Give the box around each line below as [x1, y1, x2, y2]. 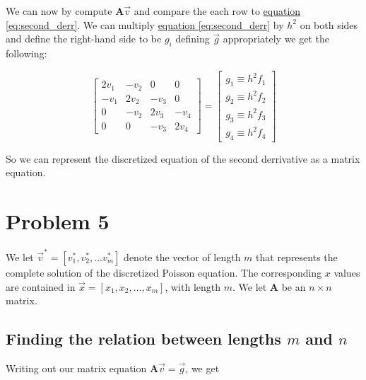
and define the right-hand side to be [6, 31, 162, 46]
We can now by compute [6, 4, 112, 18]
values [333, 265, 360, 280]
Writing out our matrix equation [6, 360, 147, 375]
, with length [165, 279, 221, 294]
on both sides [300, 17, 358, 32]
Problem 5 [6, 207, 110, 236]
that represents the [256, 249, 338, 264]
